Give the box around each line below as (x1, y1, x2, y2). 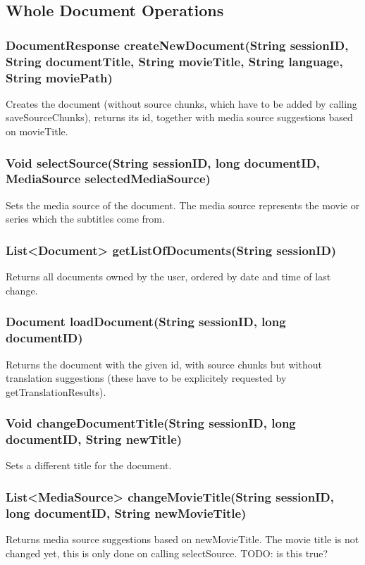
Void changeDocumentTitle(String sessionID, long (6, 414, 296, 432)
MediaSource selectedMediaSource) (6, 170, 211, 187)
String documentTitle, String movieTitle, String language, (6, 52, 343, 70)
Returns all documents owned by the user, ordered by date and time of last (6, 269, 331, 284)
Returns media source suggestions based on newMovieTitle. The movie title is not (6, 532, 359, 547)
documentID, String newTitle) (6, 430, 182, 448)
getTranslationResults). (6, 384, 106, 399)
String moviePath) (6, 68, 113, 86)
